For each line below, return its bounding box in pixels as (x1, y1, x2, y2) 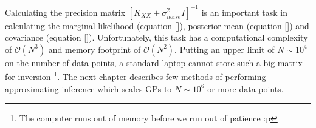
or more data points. (207, 82, 284, 95)
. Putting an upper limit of (174, 42, 275, 55)
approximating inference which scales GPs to (5, 82, 172, 95)
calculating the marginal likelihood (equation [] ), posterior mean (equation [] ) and (5, 19, 309, 32)
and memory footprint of (48, 42, 141, 55)
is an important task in (201, 5, 288, 18)
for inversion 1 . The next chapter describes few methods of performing (5, 69, 266, 83)
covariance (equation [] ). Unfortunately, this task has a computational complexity (5, 31, 308, 44)
